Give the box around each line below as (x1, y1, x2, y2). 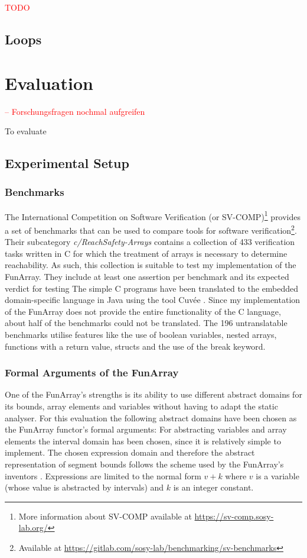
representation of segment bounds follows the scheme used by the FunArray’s (5, 457, 284, 470)
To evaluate (5, 125, 47, 137)
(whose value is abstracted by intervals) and (5, 481, 164, 494)
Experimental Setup (5, 154, 129, 172)
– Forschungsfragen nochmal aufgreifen (5, 105, 145, 117)
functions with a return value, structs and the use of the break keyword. (5, 340, 266, 352)
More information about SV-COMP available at (18, 509, 192, 522)
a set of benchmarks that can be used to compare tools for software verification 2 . (5, 222, 297, 236)
